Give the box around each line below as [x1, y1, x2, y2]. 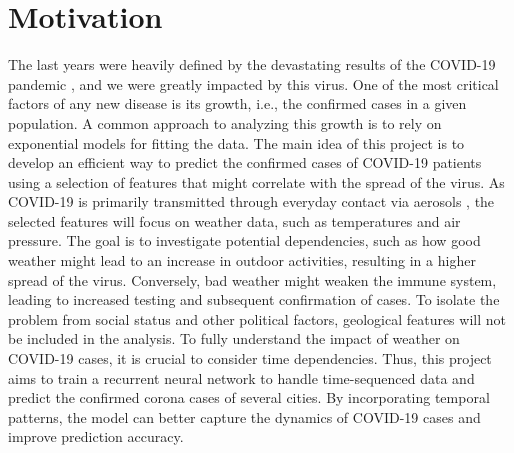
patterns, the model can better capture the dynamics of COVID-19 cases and [8, 406, 481, 427]
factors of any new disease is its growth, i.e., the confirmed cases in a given [8, 93, 467, 114]
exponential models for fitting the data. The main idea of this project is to [8, 132, 465, 153]
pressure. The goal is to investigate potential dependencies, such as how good [8, 230, 481, 251]
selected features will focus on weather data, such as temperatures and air [8, 210, 461, 231]
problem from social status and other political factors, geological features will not [8, 308, 506, 329]
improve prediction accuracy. [8, 426, 184, 447]
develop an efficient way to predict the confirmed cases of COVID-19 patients [8, 152, 482, 173]
